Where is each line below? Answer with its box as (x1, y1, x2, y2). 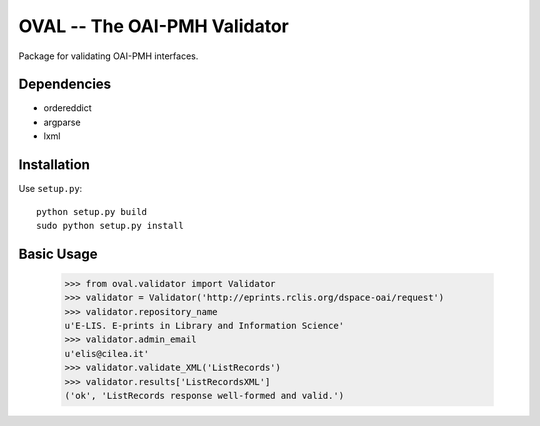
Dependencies (18, 76, 112, 93)
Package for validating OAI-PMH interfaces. (18, 50, 199, 62)
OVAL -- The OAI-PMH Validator (18, 15, 289, 37)
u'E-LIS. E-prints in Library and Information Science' (64, 320, 345, 332)
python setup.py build (36, 206, 148, 217)
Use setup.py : (18, 183, 83, 195)
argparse (43, 116, 81, 128)
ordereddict (43, 102, 92, 114)
